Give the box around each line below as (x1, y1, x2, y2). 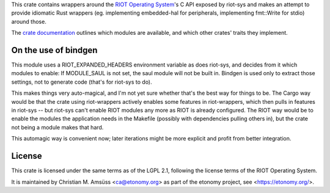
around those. (11, 18, 47, 25)
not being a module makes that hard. (11, 123, 104, 131)
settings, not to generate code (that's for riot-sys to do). (11, 78, 152, 86)
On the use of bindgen (11, 45, 98, 55)
